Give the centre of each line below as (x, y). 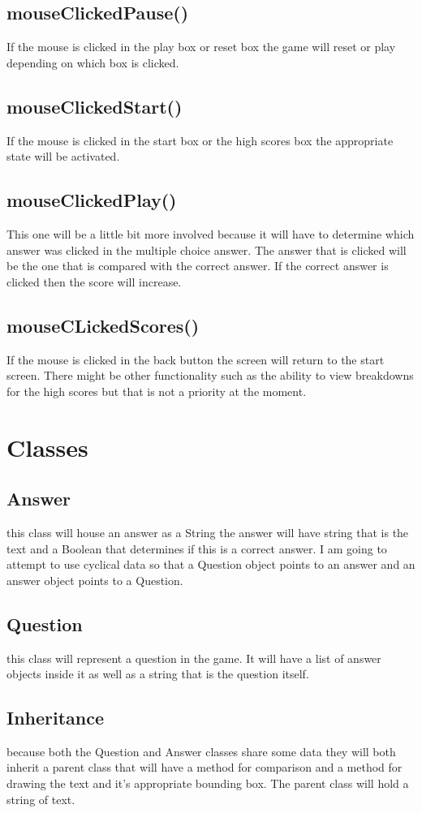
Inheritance (56, 718)
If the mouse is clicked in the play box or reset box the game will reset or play (201, 47)
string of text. (41, 799)
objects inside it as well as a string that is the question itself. (158, 674)
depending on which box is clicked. (93, 62)
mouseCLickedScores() (103, 325)
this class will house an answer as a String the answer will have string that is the (208, 532)
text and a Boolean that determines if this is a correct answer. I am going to (197, 548)
